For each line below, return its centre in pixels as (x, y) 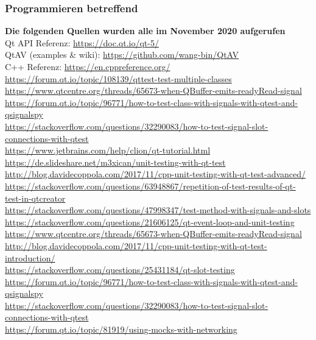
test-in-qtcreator (35, 198)
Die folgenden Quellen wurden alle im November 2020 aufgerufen (145, 31)
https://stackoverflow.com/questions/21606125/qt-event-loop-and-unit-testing (150, 221)
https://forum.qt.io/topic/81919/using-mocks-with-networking (121, 329)
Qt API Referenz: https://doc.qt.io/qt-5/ (82, 42)
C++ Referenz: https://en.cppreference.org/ (88, 66)
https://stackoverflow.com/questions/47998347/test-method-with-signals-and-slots (158, 210)
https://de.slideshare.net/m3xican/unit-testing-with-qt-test (115, 162)
